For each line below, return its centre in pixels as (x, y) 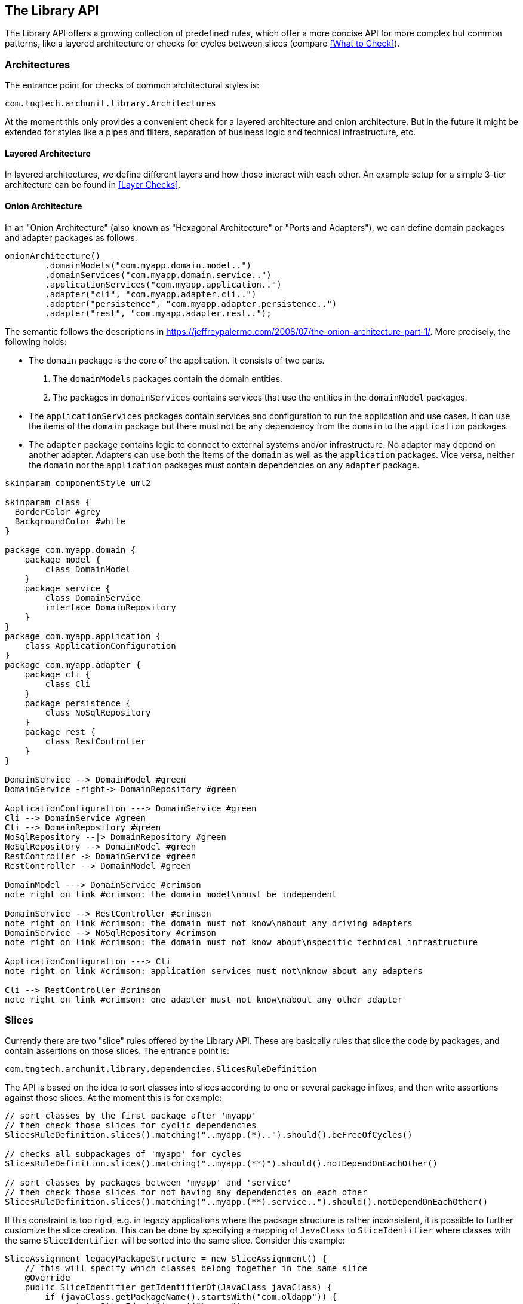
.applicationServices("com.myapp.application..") (163, 284)
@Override (47, 1278)
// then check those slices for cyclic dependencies (131, 1126)
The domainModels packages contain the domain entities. (168, 378)
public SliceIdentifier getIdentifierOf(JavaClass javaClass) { (178, 1288)
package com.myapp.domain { (70, 550)
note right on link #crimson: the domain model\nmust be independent (171, 894)
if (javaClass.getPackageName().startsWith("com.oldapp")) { (191, 1297)
